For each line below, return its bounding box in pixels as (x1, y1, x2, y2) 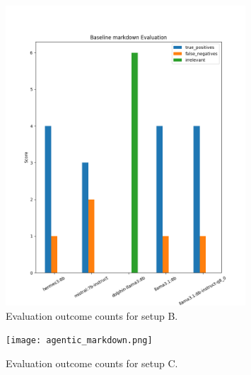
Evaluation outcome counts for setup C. (6, 355, 178, 370)
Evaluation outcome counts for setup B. (6, 308, 178, 323)
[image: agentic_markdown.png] (6, 335, 153, 346)
